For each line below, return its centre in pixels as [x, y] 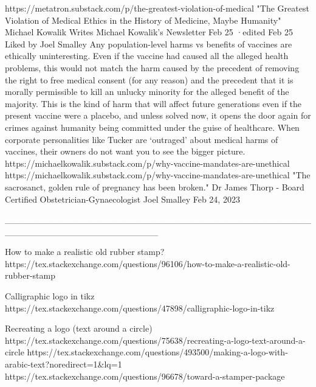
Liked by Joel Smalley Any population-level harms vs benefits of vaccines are [149, 44]
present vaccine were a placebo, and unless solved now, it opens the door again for [158, 115]
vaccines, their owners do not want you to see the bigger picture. [125, 151]
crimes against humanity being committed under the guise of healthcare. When [152, 127]
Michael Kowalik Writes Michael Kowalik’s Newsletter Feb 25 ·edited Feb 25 [149, 32]
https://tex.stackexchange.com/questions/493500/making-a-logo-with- [157, 352]
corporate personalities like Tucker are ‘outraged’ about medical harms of [142, 139]
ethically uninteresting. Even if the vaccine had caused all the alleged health [147, 56]
